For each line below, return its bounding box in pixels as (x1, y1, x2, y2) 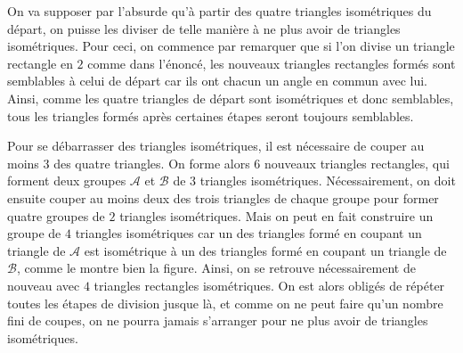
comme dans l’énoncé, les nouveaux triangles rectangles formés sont (87, 53, 456, 72)
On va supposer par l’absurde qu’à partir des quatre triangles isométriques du (7, 2, 432, 20)
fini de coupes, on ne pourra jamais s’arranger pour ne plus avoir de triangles (7, 311, 428, 330)
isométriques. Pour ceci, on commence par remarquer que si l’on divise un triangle (7, 37, 455, 55)
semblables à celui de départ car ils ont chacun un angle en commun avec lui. (7, 71, 427, 90)
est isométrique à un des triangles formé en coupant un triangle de (84, 241, 447, 259)
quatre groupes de (7, 206, 105, 225)
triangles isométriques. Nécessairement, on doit (199, 171, 456, 190)
